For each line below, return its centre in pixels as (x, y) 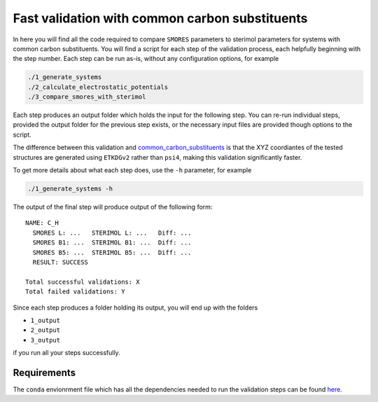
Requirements (44, 372)
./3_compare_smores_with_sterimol (87, 97)
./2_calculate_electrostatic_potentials (98, 87)
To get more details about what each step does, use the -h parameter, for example (132, 170)
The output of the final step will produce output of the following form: (113, 207)
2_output (45, 330)
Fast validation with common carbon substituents (160, 18)
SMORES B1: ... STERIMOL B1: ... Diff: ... (112, 243)
